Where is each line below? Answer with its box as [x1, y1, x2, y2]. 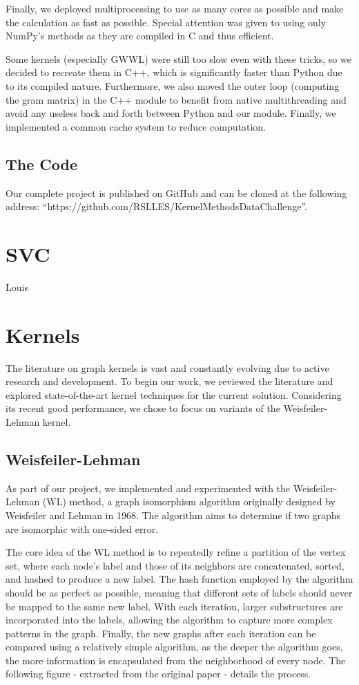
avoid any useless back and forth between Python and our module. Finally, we [6, 106, 336, 120]
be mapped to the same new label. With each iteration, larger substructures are [6, 599, 343, 613]
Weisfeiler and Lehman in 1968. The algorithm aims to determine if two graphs [6, 507, 341, 522]
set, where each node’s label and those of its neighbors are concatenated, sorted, [6, 558, 345, 572]
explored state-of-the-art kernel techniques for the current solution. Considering [6, 387, 342, 402]
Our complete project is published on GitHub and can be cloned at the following [6, 185, 347, 200]
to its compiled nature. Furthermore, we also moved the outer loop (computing [6, 78, 340, 93]
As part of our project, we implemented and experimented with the [6, 480, 291, 495]
